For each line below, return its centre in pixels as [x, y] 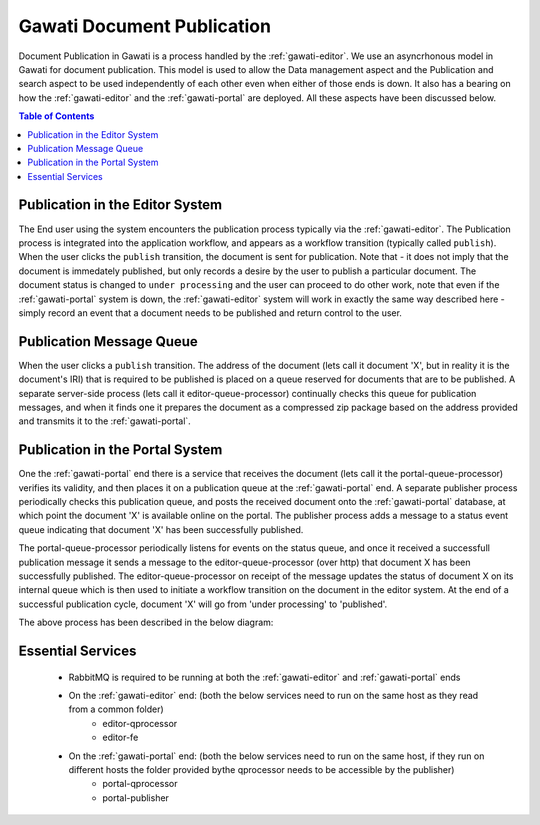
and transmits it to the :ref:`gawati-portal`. [105, 421]
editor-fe [120, 737]
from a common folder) [116, 709]
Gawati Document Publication [145, 26]
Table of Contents [56, 116]
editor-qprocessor [140, 723]
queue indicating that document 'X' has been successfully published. [161, 529]
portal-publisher [136, 797]
